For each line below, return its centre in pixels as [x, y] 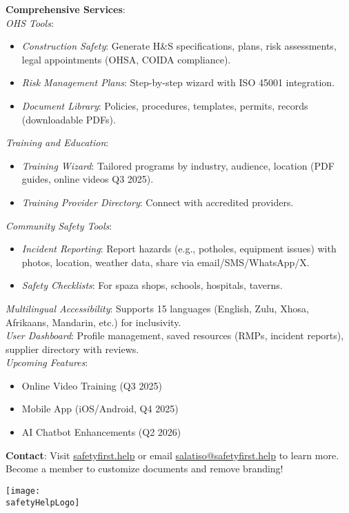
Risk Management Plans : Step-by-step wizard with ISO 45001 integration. [178, 82]
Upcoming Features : [47, 362]
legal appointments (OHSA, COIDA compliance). [126, 59]
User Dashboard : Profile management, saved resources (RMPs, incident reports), [175, 335]
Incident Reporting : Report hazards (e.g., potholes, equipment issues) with [179, 249]
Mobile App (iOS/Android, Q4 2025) [100, 409]
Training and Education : [57, 142]
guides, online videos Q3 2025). [88, 179]
